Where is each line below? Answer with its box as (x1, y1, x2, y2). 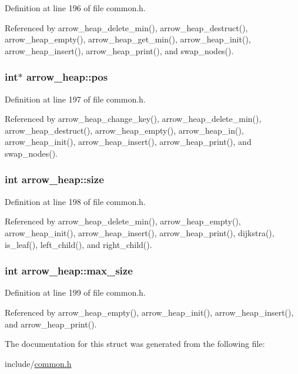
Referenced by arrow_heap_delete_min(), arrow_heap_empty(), (5, 215, 241, 227)
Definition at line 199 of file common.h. (5, 286, 146, 299)
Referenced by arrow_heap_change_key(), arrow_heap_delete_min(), (5, 112, 262, 125)
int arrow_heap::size (5, 172, 104, 187)
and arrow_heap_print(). (5, 317, 97, 330)
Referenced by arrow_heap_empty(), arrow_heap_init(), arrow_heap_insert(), (5, 306, 294, 318)
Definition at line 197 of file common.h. (5, 92, 146, 105)
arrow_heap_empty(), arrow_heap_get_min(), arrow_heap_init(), (5, 33, 251, 45)
